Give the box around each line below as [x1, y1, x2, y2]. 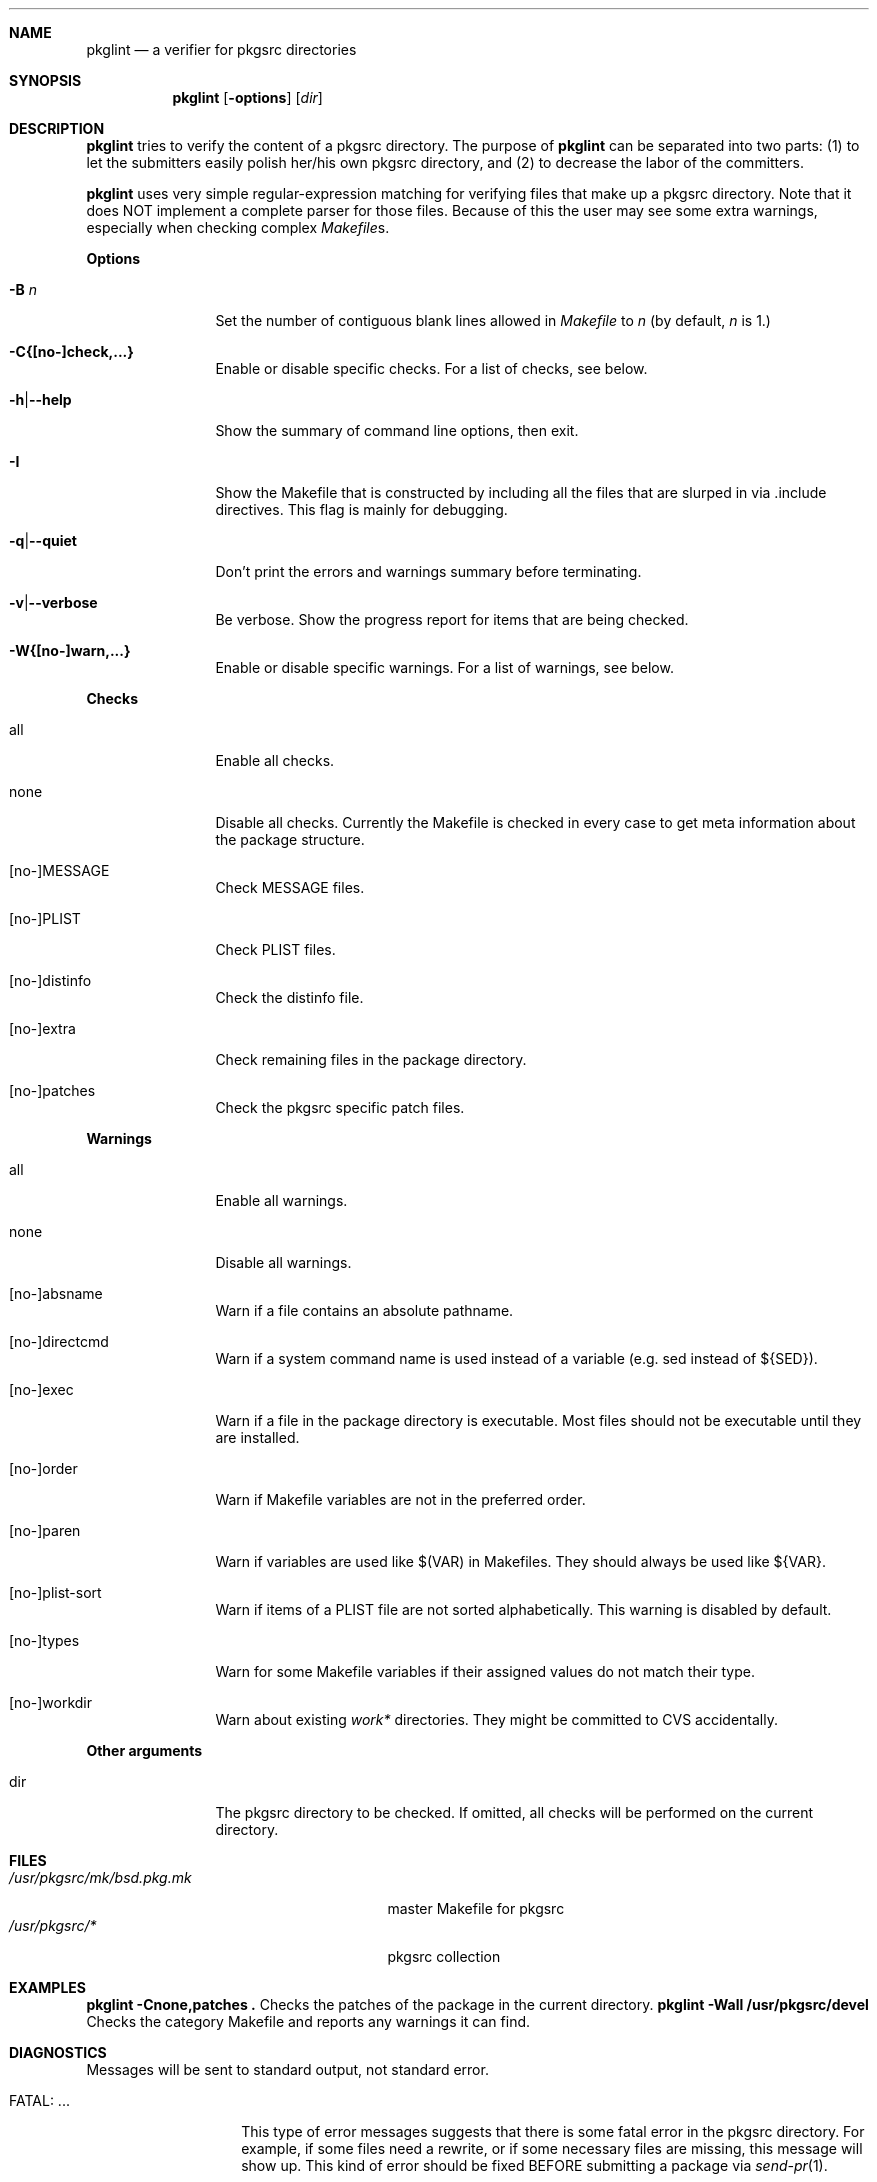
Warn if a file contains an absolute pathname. [215, 1302, 514, 1319]
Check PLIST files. [215, 941, 336, 958]
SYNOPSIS [9, 72, 82, 89]
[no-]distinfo [9, 972, 92, 989]
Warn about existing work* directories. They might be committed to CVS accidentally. [215, 1711, 778, 1728]
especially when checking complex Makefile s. [86, 219, 390, 236]
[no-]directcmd [9, 1333, 109, 1350]
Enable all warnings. [215, 1192, 348, 1209]
